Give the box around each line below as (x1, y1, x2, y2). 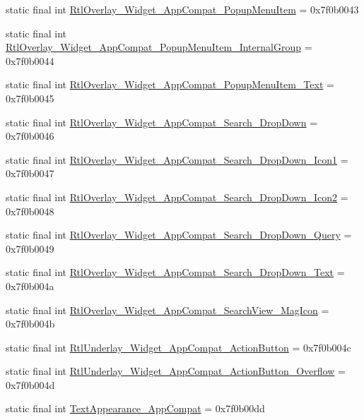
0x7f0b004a (6, 278, 54, 293)
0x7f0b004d (6, 377, 55, 392)
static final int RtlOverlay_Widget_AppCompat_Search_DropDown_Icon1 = (6, 152, 348, 167)
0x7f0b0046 (6, 128, 54, 143)
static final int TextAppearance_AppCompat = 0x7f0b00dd (6, 401, 265, 416)
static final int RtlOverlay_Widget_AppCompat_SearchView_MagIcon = (6, 302, 329, 317)
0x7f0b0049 (6, 241, 54, 256)
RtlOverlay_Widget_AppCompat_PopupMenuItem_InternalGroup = (6, 40, 312, 54)
